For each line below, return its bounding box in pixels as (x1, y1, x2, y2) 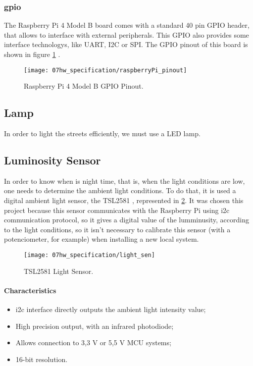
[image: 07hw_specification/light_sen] (24, 252, 155, 259)
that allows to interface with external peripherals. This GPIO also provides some (4, 29, 249, 40)
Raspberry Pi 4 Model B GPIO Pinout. (24, 81, 144, 91)
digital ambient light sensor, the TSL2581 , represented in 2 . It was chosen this (4, 195, 244, 206)
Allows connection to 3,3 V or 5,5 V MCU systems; (15, 337, 171, 348)
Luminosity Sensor (4, 153, 101, 168)
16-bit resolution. (15, 354, 68, 364)
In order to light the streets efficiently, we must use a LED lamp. (4, 128, 201, 139)
